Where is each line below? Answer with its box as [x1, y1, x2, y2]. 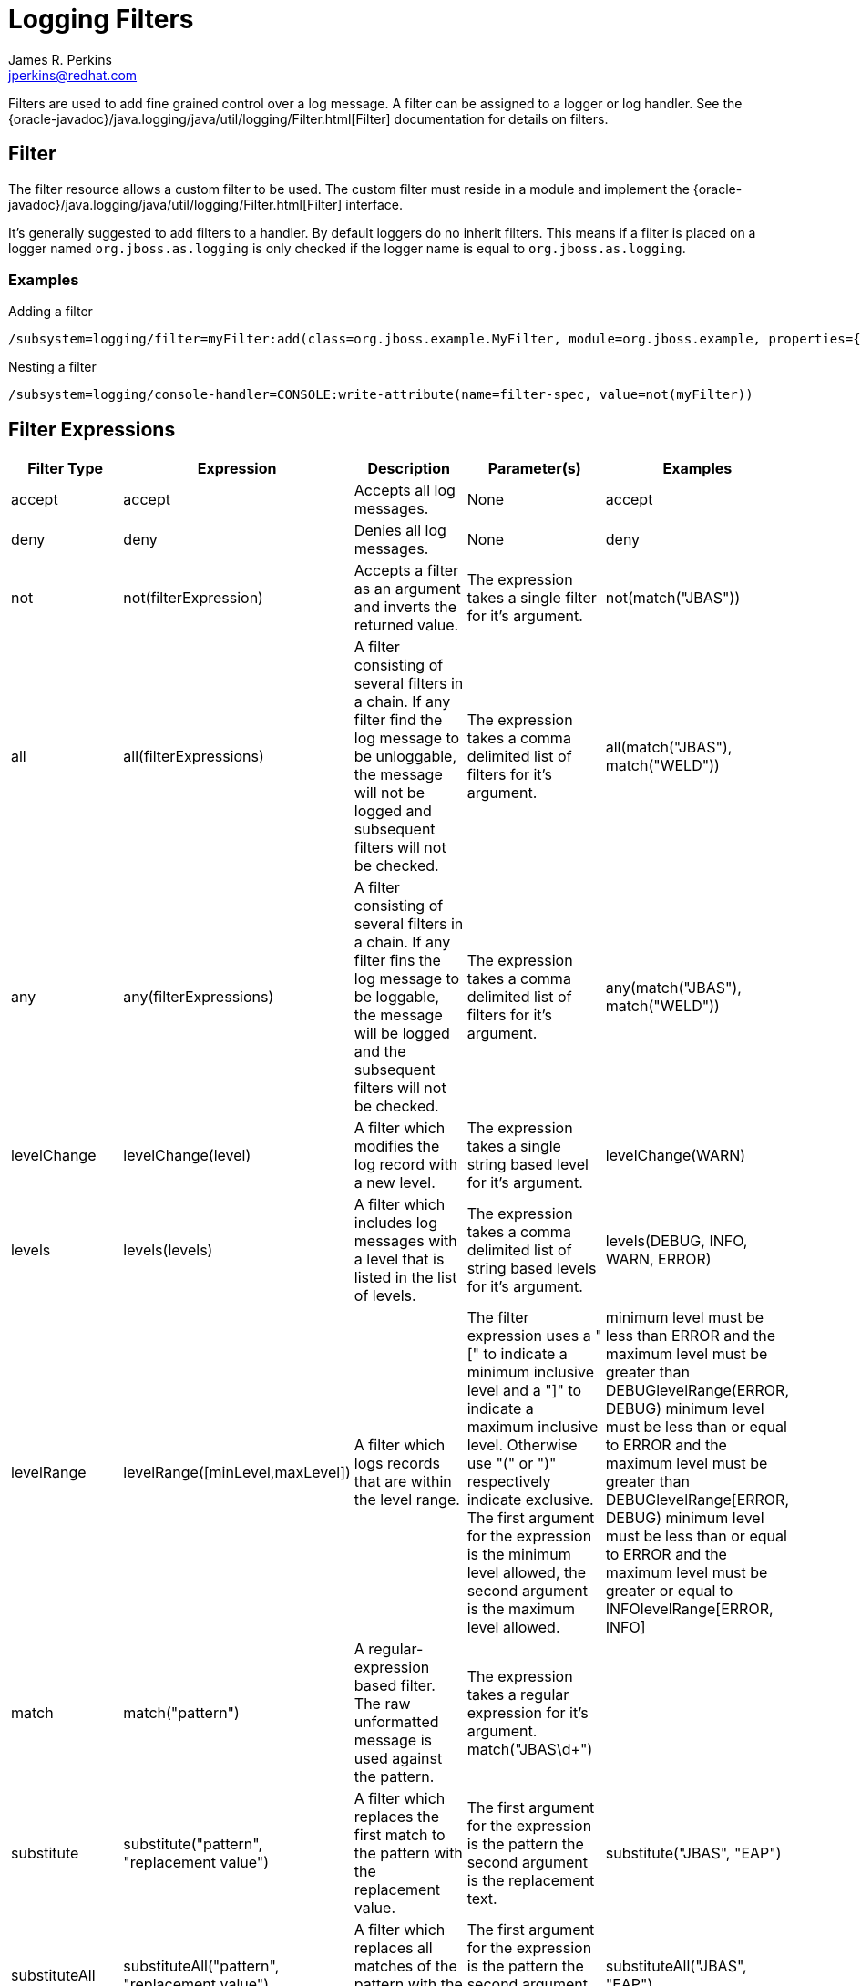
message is [354, 1731, 433, 1750]
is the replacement [466, 1871, 595, 1890]
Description [367, 459, 450, 478]
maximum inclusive [466, 1418, 599, 1437]
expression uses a [466, 1326, 591, 1346]
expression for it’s [466, 1704, 589, 1723]
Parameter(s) [487, 459, 581, 478]
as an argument [354, 579, 461, 599]
